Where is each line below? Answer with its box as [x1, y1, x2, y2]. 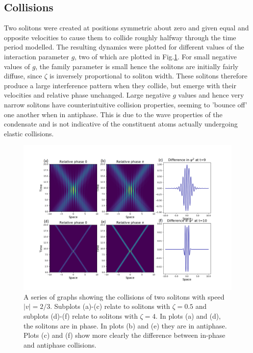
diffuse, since [4, 71, 42, 81]
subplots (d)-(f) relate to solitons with [24, 310, 138, 321]
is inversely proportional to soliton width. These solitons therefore [50, 71, 248, 81]
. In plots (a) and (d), [155, 310, 221, 321]
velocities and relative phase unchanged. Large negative [4, 90, 171, 100]
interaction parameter [4, 51, 69, 61]
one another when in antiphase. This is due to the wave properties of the [4, 109, 223, 119]
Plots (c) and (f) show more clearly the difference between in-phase [24, 330, 226, 340]
